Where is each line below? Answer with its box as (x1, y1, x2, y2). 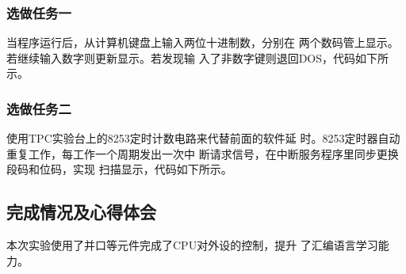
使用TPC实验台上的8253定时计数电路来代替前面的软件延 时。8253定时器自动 (6, 130, 400, 147)
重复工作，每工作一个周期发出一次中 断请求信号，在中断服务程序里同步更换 (6, 145, 399, 162)
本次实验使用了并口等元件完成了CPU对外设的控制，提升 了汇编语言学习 (6, 237, 378, 253)
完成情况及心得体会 (6, 200, 156, 224)
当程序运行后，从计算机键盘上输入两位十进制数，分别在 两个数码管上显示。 (6, 34, 399, 51)
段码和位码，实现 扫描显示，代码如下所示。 (6, 161, 232, 177)
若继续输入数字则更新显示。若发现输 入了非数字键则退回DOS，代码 (6, 49, 356, 66)
